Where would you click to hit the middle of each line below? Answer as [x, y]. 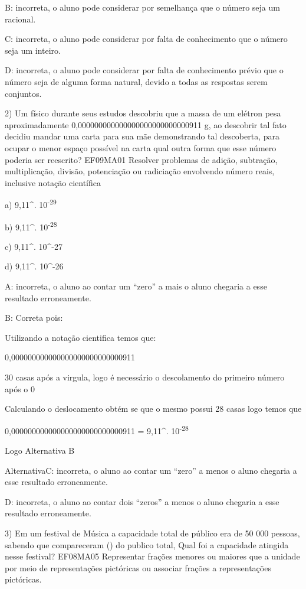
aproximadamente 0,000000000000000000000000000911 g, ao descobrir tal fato [146, 124]
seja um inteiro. [33, 50]
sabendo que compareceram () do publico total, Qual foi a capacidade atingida [147, 544]
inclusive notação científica [53, 182]
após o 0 [20, 388]
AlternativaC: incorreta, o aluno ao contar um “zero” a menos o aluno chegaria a [151, 470]
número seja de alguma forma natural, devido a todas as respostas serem [136, 81]
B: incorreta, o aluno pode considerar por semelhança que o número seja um [142, 7]
